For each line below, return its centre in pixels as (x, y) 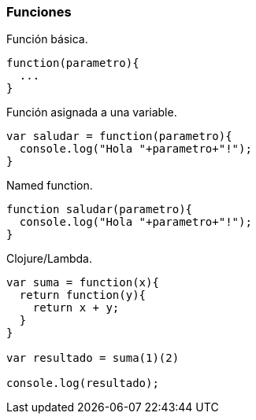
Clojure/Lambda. (50, 259)
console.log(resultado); (83, 383)
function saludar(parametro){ (100, 210)
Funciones (39, 12)
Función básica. (47, 39)
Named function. (50, 186)
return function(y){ (83, 295)
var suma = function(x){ (83, 283)
